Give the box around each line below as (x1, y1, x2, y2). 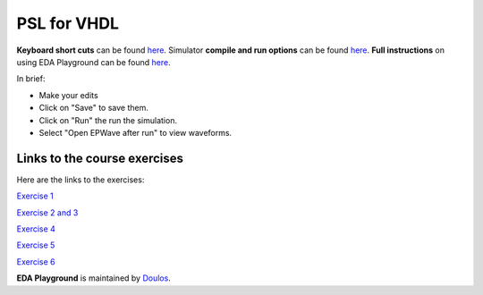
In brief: (16, 73, 46, 84)
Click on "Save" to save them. (38, 103, 149, 114)
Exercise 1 (16, 190, 54, 201)
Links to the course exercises (16, 150, 183, 165)
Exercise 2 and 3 (16, 206, 79, 218)
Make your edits (38, 89, 98, 100)
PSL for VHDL (16, 13, 120, 33)
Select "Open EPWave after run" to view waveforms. (38, 127, 233, 138)
